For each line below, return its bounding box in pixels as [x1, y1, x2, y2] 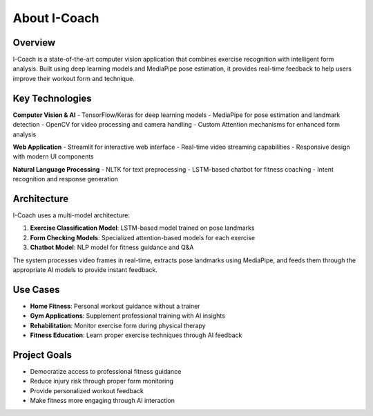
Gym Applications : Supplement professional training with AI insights [30, 311, 226, 320]
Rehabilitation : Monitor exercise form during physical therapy [30, 321, 207, 329]
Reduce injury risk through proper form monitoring [30, 377, 174, 386]
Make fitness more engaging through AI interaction [30, 397, 175, 405]
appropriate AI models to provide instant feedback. [12, 265, 158, 273]
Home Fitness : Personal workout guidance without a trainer [30, 302, 200, 310]
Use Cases [12, 284, 60, 296]
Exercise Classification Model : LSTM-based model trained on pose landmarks [30, 224, 255, 232]
